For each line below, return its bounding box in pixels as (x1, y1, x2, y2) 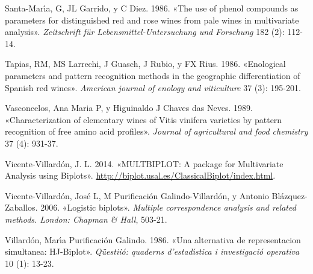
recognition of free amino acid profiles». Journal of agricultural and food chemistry (5, 125, 308, 138)
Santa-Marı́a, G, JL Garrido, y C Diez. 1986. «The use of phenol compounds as (5, 2, 299, 14)
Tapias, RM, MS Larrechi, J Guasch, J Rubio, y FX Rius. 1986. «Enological (5, 57, 286, 70)
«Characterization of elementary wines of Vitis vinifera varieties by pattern (5, 113, 282, 126)
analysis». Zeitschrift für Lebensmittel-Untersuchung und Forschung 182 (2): (5, 25, 285, 38)
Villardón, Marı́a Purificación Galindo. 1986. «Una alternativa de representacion (5, 233, 301, 246)
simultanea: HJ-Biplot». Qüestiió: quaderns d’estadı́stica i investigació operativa (5, 245, 300, 258)
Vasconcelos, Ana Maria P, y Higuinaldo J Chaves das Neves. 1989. (5, 101, 253, 114)
